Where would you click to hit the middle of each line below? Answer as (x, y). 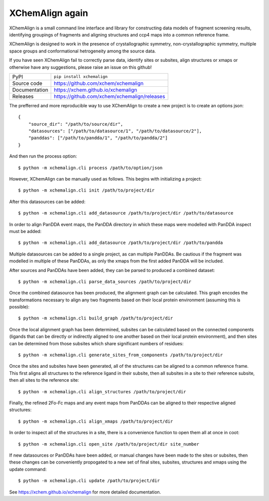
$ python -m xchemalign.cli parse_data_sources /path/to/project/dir (105, 281)
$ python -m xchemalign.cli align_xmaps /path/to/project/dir (96, 421)
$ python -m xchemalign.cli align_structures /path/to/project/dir (102, 391)
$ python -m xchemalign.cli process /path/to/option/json (90, 168)
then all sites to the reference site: (44, 380)
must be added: (25, 231)
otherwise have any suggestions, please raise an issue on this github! (80, 67)
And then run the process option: (43, 156)
